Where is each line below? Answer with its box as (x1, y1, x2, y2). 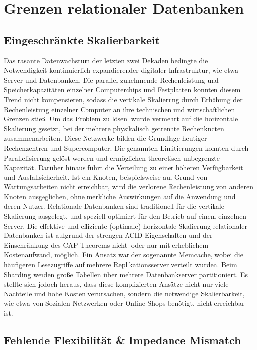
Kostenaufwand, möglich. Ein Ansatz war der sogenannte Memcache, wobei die (4, 249, 243, 260)
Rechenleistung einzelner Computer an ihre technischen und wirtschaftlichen (4, 104, 235, 114)
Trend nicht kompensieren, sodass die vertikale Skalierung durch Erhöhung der (4, 94, 243, 104)
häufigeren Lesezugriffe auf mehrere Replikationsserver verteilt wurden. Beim (4, 259, 237, 270)
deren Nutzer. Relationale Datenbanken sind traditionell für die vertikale (4, 201, 224, 211)
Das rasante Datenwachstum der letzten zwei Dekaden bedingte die (4, 55, 208, 65)
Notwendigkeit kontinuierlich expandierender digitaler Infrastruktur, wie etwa (4, 65, 239, 75)
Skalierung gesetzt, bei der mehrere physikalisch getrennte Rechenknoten (4, 123, 224, 133)
